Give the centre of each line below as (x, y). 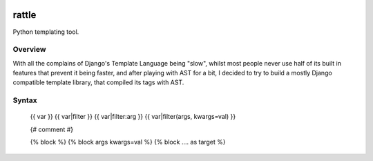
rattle (25, 15)
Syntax (25, 100)
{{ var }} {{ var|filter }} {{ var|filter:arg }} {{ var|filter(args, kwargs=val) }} (133, 117)
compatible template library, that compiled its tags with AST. (98, 82)
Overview (29, 50)
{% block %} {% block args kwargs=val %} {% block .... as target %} (128, 142)
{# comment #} (52, 129)
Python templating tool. (46, 32)
